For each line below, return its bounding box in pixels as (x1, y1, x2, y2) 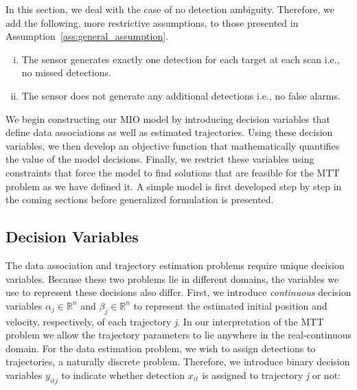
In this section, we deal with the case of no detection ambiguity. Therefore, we (5, 2, 334, 16)
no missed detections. (21, 65, 111, 80)
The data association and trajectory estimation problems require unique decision (5, 257, 345, 272)
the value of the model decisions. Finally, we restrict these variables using (5, 152, 314, 166)
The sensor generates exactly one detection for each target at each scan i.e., (21, 51, 340, 66)
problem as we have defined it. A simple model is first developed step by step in (5, 179, 342, 193)
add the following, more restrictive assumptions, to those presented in (5, 15, 299, 30)
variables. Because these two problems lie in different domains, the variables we (5, 271, 339, 286)
